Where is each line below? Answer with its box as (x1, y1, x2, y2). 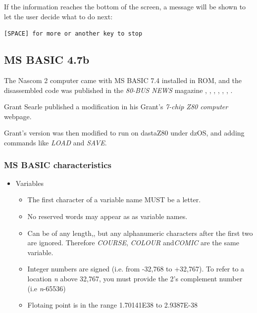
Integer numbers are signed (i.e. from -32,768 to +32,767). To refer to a (27, 264, 245, 274)
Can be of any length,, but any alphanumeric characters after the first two (27, 227, 253, 238)
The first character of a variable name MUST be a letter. (27, 194, 201, 205)
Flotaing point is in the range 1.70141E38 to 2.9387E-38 (27, 300, 198, 310)
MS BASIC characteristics (4, 158, 111, 171)
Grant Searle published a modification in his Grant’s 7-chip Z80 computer (4, 101, 228, 112)
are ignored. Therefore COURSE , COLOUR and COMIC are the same (27, 237, 239, 248)
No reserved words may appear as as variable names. (27, 211, 188, 222)
